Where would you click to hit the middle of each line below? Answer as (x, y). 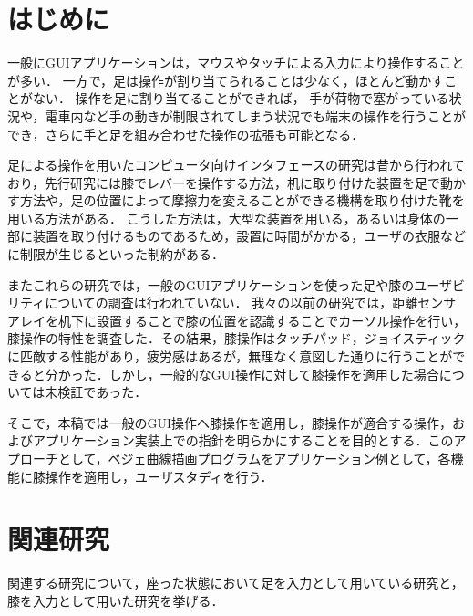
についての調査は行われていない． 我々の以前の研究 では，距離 (231, 303)
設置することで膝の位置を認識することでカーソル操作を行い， (281, 320)
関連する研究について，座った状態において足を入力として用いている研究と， (236, 583)
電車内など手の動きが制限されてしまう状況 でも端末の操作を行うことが (256, 115)
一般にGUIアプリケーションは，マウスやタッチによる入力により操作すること (236, 63)
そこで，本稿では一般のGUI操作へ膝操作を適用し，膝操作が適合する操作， (230, 422)
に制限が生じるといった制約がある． (116, 254)
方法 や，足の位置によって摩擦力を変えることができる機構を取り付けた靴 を (242, 200)
